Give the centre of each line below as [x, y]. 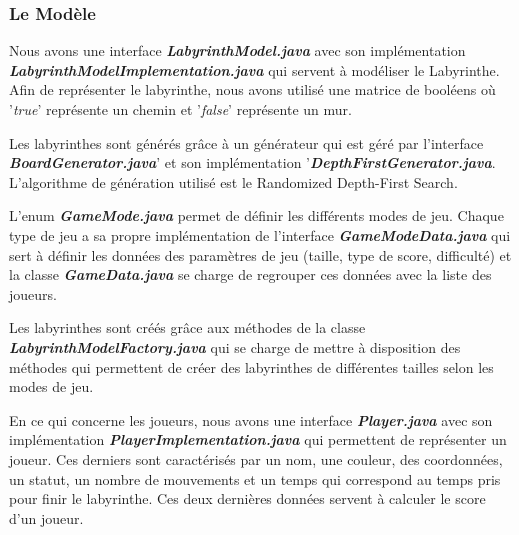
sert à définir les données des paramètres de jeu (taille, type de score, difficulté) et [260, 254]
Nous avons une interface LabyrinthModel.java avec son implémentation [237, 50]
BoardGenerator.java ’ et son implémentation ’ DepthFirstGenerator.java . [252, 162]
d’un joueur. [46, 517]
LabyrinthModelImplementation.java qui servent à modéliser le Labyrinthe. [254, 69]
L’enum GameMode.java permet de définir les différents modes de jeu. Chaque [256, 215]
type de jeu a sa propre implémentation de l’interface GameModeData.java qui [260, 234]
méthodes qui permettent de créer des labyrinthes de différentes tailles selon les [251, 366]
